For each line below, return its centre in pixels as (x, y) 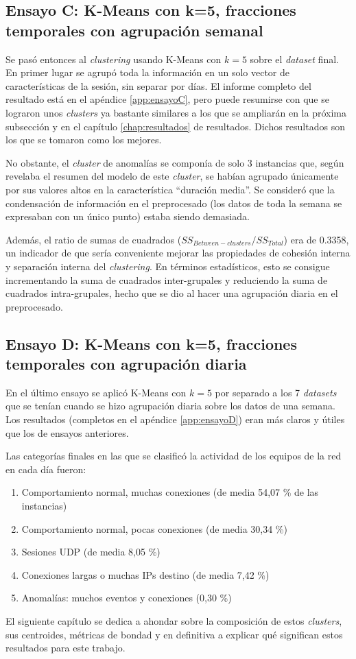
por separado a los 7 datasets (276, 392)
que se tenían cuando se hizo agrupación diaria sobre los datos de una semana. (170, 406)
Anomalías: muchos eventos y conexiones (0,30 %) (127, 598)
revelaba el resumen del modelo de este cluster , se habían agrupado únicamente (172, 176)
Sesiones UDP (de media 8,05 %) (91, 552)
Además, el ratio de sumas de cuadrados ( (94, 239)
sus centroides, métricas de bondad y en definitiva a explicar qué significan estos (174, 634)
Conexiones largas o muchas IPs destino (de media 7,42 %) (145, 574)
